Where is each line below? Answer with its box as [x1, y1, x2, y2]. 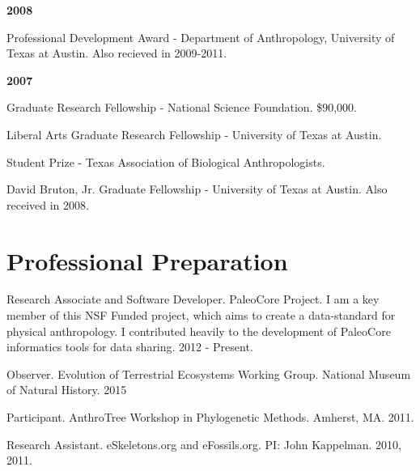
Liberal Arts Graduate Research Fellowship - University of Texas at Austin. [6, 125, 382, 142]
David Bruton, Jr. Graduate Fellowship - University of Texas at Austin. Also [6, 180, 388, 197]
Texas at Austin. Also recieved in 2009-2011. [6, 45, 227, 62]
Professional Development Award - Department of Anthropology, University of [6, 28, 395, 45]
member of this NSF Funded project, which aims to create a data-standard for [6, 307, 396, 324]
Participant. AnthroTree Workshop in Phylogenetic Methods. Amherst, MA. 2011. [6, 409, 414, 426]
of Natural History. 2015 [6, 381, 127, 398]
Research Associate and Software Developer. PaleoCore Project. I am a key [6, 291, 380, 308]
